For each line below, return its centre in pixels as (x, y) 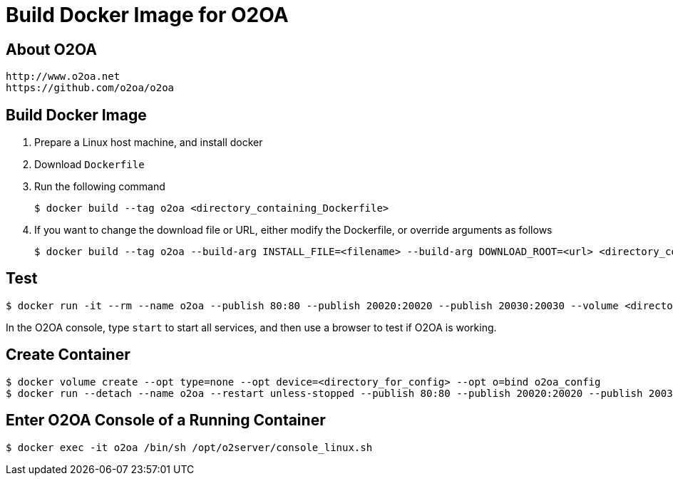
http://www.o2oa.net (63, 77)
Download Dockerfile (89, 165)
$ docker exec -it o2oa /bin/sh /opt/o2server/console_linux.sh (189, 447)
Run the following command (100, 187)
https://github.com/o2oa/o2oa (90, 88)
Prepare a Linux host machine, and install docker (149, 143)
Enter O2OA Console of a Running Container (166, 420)
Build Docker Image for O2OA (147, 15)
